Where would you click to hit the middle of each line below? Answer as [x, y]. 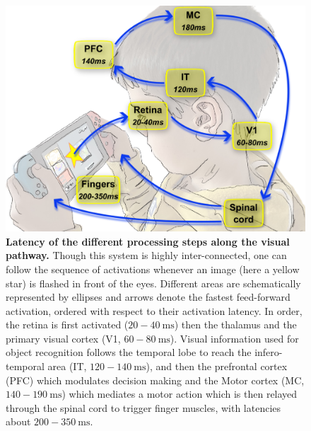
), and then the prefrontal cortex [217, 366]
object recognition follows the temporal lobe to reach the [129, 352]
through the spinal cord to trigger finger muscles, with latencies [143, 407]
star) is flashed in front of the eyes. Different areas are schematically [153, 283]
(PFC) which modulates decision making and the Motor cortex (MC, [155, 380]
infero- [269, 352]
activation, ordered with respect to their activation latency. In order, [154, 310]
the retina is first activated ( [67, 324]
